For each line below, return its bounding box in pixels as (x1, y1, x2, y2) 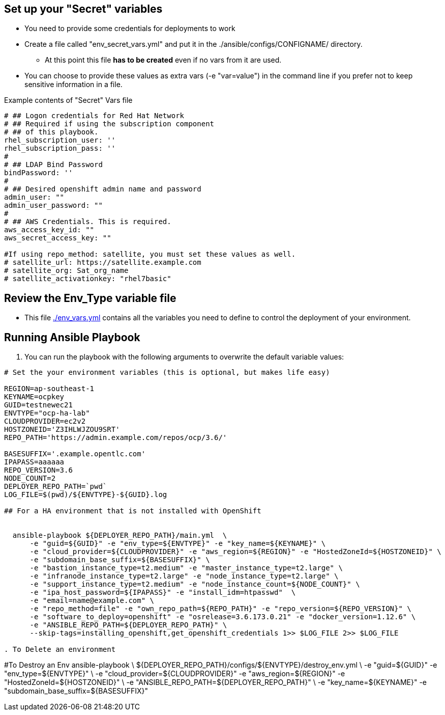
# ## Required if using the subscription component (4, 120, 215, 128)
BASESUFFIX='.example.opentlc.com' (4, 450, 146, 458)
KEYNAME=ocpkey (4, 393, 65, 401)
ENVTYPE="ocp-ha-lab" (4, 409, 90, 418)
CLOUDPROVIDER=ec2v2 (4, 417, 86, 426)
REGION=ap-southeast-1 (4, 384, 95, 393)
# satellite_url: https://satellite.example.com (4, 258, 201, 267)
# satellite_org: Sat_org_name (4, 266, 129, 275)
